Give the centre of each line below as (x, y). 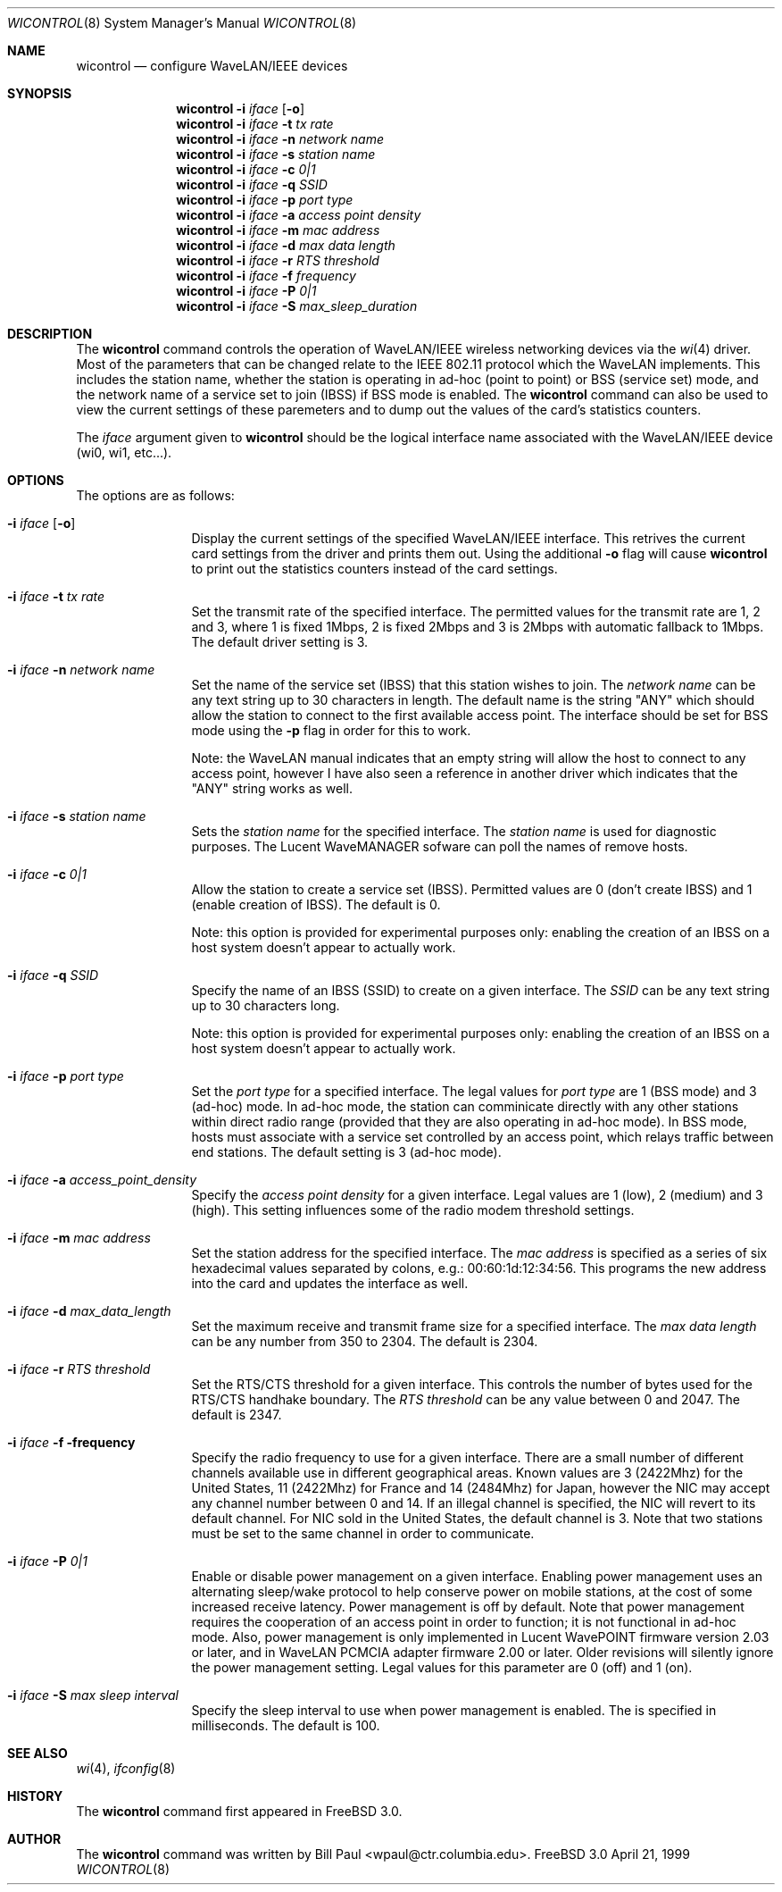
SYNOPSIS (40, 93)
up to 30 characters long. (266, 1005)
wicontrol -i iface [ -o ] (241, 109)
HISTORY (35, 1796)
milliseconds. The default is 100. (286, 1725)
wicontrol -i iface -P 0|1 (246, 291)
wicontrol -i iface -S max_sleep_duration (297, 306)
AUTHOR (34, 1839)
